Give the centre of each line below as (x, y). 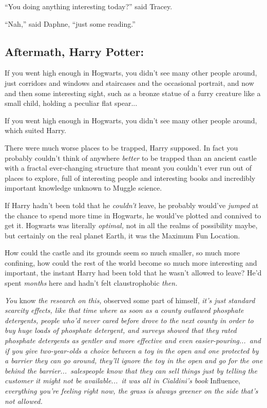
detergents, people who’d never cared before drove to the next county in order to (129, 320)
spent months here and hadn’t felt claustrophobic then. (91, 283)
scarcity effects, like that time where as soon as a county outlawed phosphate (124, 310)
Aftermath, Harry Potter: (74, 51)
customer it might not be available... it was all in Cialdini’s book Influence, (123, 381)
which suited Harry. (35, 130)
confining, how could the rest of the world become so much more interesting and (131, 262)
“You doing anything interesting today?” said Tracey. (89, 6)
